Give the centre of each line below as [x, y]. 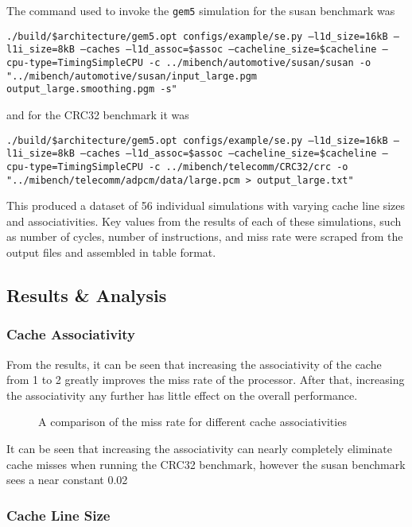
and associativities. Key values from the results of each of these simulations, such [204, 221]
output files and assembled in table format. [111, 252]
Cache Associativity [71, 334]
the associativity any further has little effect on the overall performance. [182, 395]
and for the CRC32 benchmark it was [98, 114]
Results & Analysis [87, 294]
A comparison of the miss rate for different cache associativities [192, 422]
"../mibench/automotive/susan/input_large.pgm [132, 76]
